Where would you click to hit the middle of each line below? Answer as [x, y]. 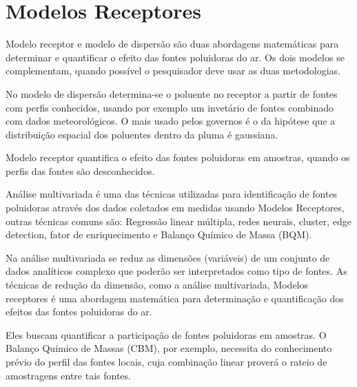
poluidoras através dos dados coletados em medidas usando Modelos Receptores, [175, 208]
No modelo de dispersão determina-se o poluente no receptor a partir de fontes [172, 93]
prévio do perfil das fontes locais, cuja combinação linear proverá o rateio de [166, 362]
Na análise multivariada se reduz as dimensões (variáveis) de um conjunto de [168, 257]
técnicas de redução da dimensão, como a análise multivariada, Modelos [157, 285]
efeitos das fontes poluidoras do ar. [79, 312]
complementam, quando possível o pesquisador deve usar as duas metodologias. [173, 71]
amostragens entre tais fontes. [68, 375]
